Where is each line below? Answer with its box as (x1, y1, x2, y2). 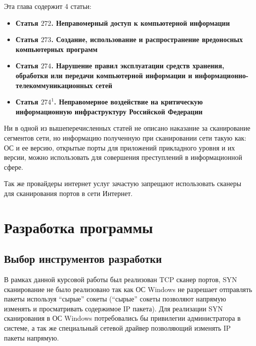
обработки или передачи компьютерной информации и (15, 70, 192, 80)
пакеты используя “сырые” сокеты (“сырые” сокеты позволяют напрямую (4, 294, 226, 304)
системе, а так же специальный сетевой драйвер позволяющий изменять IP (4, 323, 231, 333)
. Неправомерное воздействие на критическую (54, 97, 203, 107)
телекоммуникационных (15, 80, 93, 90)
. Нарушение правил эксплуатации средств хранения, (51, 60, 224, 71)
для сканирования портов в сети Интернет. (4, 188, 133, 198)
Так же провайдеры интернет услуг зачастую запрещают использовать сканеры (4, 178, 242, 189)
